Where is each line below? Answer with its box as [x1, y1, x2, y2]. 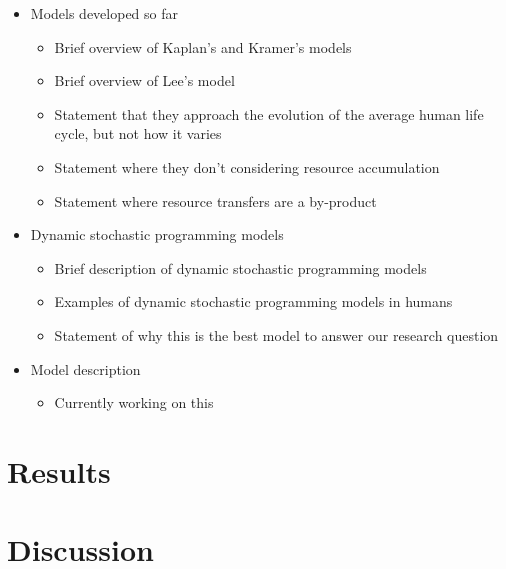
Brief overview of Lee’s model [54, 70, 235, 91]
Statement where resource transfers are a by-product [54, 190, 377, 211]
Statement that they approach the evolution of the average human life [54, 103, 484, 124]
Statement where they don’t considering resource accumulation [54, 156, 440, 177]
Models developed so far [30, 3, 178, 23]
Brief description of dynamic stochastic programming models [54, 257, 427, 278]
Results [7, 450, 111, 491]
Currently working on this [54, 392, 214, 413]
